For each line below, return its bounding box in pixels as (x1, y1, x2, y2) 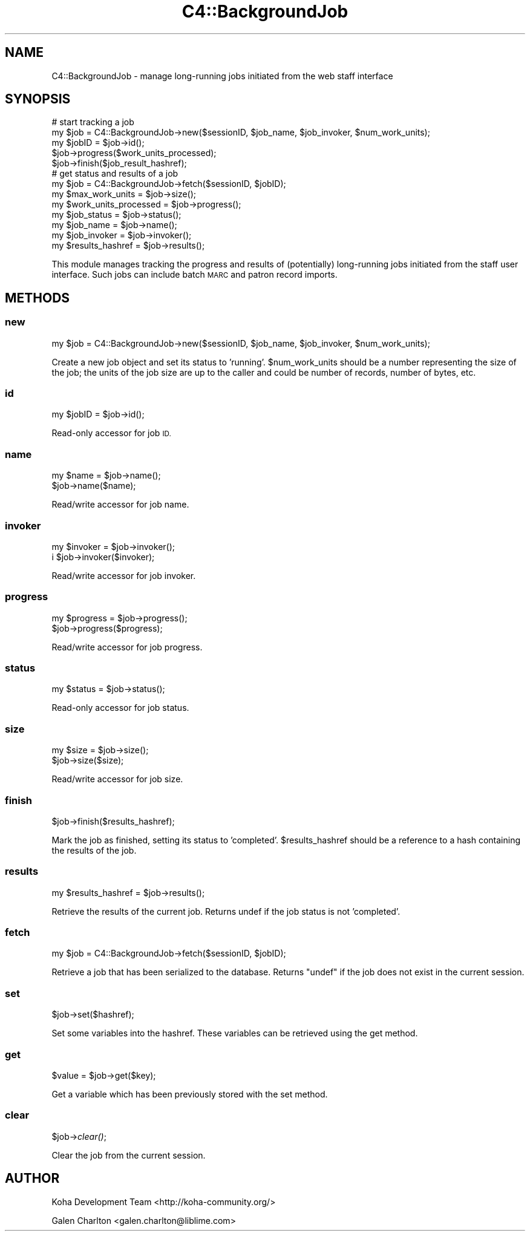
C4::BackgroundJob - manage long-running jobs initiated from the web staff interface (51, 70, 393, 81)
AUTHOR (5, 1171, 60, 1186)
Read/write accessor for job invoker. (51, 570, 196, 581)
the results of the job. (51, 845, 137, 855)
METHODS (5, 290, 70, 306)
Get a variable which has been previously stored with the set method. (51, 1088, 328, 1099)
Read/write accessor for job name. (51, 499, 189, 510)
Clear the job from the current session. (51, 1149, 206, 1160)
